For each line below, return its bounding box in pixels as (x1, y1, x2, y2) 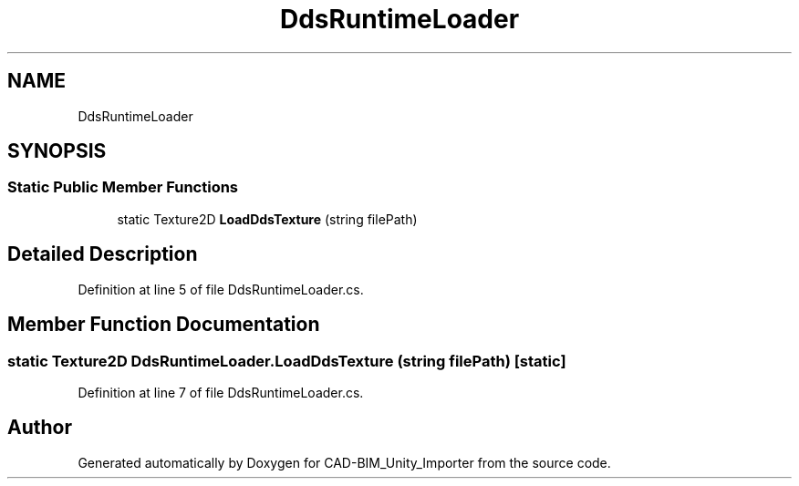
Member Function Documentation (7, 313, 320, 336)
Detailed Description (7, 243, 198, 266)
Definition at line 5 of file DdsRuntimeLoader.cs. (78, 281, 364, 297)
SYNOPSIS (7, 140, 107, 163)
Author (7, 416, 72, 439)
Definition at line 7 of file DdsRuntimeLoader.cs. (78, 384, 364, 400)
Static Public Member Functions (7, 178, 239, 197)
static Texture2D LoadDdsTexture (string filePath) (117, 211, 418, 227)
